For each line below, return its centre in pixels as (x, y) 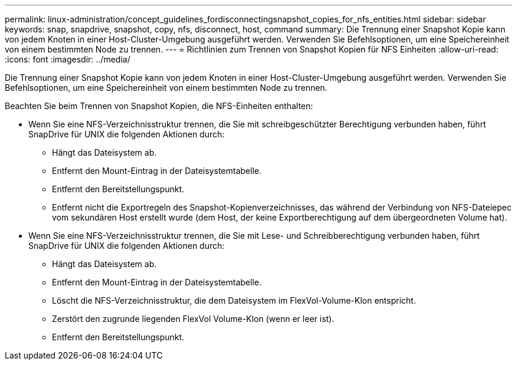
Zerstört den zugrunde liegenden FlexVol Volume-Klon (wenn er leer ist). (193, 319)
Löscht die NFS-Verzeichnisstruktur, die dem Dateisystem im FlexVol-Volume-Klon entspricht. (234, 300)
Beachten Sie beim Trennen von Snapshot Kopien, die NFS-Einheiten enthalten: (159, 106)
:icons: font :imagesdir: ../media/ (68, 59)
